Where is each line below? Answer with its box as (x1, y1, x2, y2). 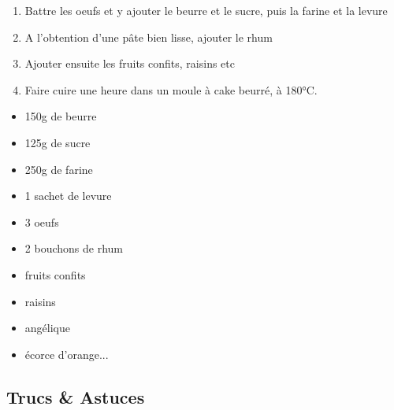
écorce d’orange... (24, 345, 109, 362)
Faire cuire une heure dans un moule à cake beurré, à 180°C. (24, 81, 318, 98)
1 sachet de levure (24, 187, 112, 204)
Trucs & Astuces (6, 384, 145, 408)
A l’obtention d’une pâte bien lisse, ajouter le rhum (24, 28, 273, 45)
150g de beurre (24, 108, 97, 124)
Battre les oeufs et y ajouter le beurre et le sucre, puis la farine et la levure (24, 2, 388, 18)
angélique (24, 320, 70, 336)
